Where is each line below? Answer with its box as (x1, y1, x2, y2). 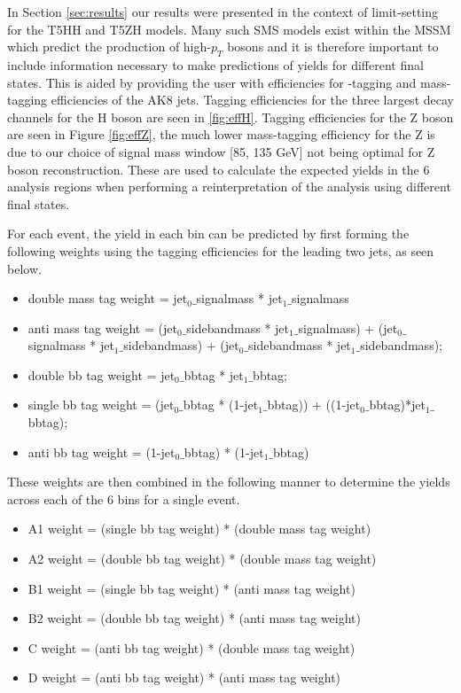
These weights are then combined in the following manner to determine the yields (7, 472, 450, 491)
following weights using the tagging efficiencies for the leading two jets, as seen (7, 241, 434, 260)
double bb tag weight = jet (27, 365, 176, 384)
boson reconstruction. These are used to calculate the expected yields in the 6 (7, 160, 430, 178)
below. (7, 259, 42, 277)
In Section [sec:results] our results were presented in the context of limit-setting (7, 3, 439, 20)
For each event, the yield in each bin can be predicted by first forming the (7, 224, 410, 243)
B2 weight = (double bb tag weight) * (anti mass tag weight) (27, 609, 361, 627)
